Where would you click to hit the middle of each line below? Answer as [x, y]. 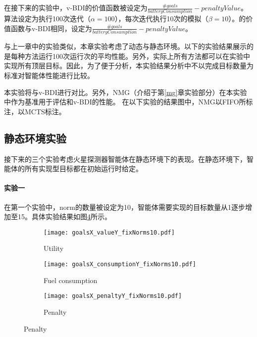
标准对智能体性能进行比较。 [49, 75]
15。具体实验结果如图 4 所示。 [64, 217]
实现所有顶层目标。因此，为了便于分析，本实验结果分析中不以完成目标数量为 [129, 66]
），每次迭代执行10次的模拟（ [161, 19]
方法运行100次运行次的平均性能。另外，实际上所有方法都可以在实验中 [137, 56]
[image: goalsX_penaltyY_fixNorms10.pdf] [113, 296]
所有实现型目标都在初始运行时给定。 [83, 168]
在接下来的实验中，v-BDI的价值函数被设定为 [76, 7]
